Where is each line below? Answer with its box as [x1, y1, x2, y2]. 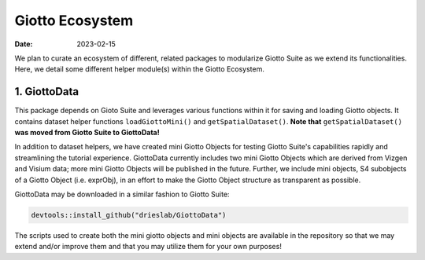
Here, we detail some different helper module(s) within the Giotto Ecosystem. [14, 64, 265, 74]
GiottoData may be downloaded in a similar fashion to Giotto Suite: [14, 189, 230, 199]
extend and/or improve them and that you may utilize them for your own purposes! [14, 242, 283, 251]
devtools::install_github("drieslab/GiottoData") [31, 211, 227, 219]
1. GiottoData [14, 85, 79, 98]
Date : [14, 39, 33, 49]
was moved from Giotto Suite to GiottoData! [14, 128, 161, 137]
